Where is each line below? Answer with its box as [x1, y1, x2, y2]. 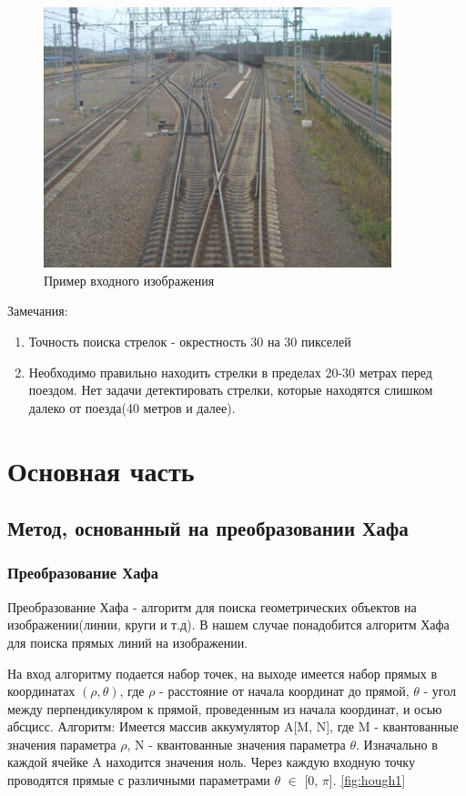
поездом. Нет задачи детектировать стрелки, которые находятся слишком [28, 380, 433, 399]
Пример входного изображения [44, 270, 215, 289]
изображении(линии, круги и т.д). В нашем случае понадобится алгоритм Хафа [7, 615, 450, 634]
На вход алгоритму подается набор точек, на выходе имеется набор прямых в [7, 663, 438, 682]
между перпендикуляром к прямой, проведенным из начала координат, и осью [7, 699, 442, 718]
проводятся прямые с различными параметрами [7, 771, 270, 790]
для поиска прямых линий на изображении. [7, 632, 248, 651]
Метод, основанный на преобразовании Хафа [7, 514, 409, 542]
